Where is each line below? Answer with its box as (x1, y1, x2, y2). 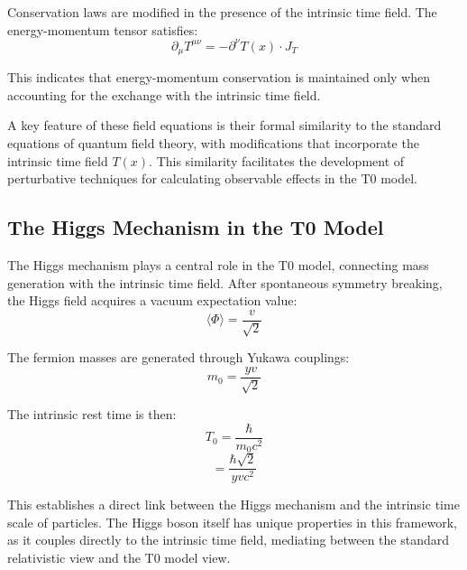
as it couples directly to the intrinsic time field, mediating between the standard (7, 530, 450, 549)
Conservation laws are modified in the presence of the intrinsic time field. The (7, 3, 437, 21)
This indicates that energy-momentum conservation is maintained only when (7, 68, 430, 87)
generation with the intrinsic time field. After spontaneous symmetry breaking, (7, 273, 443, 292)
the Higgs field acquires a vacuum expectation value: (7, 291, 298, 310)
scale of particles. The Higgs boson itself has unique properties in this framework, (7, 512, 457, 531)
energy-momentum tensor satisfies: (7, 20, 198, 39)
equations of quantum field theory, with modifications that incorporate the (7, 133, 419, 152)
